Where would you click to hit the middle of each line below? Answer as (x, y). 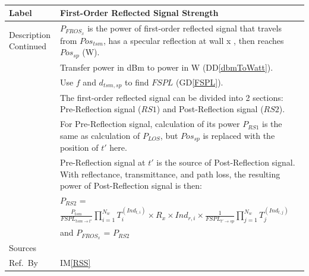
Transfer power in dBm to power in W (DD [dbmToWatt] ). (166, 67)
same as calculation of (100, 135)
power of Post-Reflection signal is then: (131, 185)
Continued (28, 46)
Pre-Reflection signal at (103, 162)
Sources (23, 248)
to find (137, 82)
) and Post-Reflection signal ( (210, 109)
